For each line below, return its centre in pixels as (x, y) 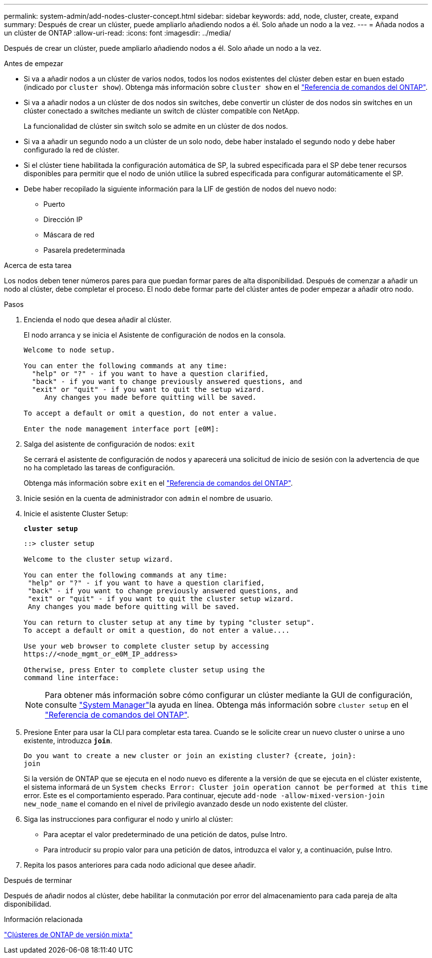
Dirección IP (63, 219)
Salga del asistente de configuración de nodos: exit (109, 444)
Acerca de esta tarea (38, 265)
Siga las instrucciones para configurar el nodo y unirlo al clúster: (128, 819)
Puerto (54, 204)
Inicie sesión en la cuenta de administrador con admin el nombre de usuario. (148, 498)
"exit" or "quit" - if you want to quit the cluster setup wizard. (161, 599)
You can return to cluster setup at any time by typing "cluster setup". (169, 622)
